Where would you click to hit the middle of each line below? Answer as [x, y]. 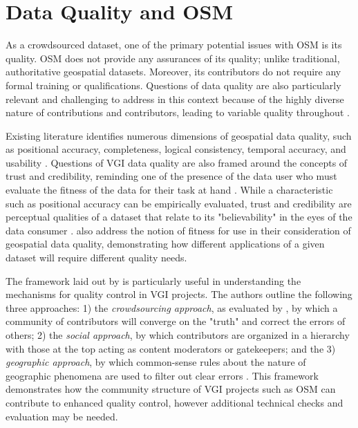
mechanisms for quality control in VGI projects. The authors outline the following [179, 294]
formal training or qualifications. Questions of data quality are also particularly [173, 85]
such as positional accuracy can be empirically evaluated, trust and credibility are [179, 203]
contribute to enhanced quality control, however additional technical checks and [175, 402]
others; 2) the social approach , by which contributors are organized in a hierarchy [178, 335]
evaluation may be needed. [62, 416]
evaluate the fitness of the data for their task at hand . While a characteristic [169, 190]
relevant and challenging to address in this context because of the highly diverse [175, 99]
